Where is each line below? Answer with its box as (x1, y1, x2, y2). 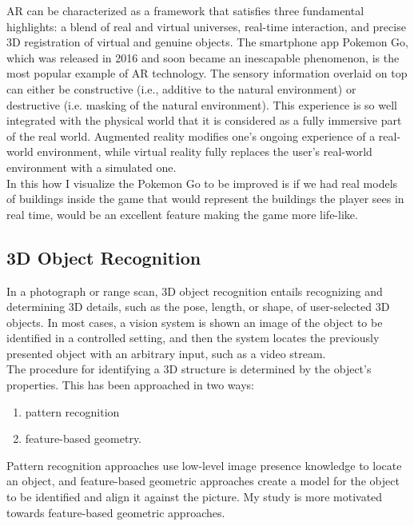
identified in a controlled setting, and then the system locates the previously (6, 329, 380, 346)
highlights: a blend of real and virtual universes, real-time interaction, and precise (6, 18, 406, 34)
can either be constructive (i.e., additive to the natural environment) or (6, 80, 356, 97)
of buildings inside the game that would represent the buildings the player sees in (6, 190, 404, 207)
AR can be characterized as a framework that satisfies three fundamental (6, 2, 364, 18)
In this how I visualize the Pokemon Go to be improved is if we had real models (6, 174, 398, 191)
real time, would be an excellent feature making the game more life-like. (6, 205, 358, 222)
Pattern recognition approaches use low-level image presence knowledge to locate (6, 456, 402, 473)
